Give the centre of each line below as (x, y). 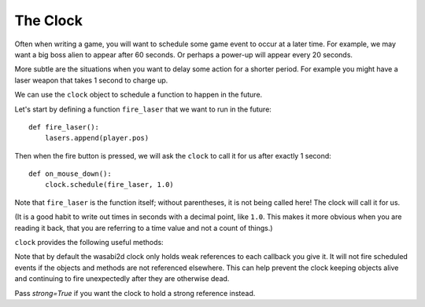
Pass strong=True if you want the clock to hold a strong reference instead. (135, 293)
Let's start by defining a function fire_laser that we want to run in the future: (143, 109)
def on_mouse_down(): (70, 174)
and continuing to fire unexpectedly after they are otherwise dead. (122, 279)
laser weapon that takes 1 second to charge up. (91, 80)
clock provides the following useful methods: (89, 243)
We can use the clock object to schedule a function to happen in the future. (139, 95)
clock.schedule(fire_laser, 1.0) (109, 185)
